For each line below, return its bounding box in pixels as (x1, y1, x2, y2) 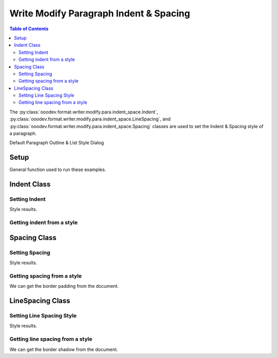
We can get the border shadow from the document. (9, 346, 118, 352)
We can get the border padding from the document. (9, 283, 119, 289)
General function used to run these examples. (9, 166, 106, 173)
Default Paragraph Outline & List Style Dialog (9, 140, 104, 146)
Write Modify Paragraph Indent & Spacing (9, 8, 190, 19)
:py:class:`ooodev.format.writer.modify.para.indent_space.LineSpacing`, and (9, 116, 171, 122)
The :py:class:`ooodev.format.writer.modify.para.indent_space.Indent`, (9, 109, 159, 115)
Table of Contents (9, 26, 49, 32)
